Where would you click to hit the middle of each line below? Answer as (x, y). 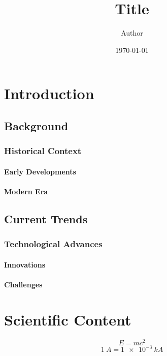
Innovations (25, 264)
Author (132, 33)
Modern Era (26, 191)
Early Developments (40, 171)
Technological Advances (53, 244)
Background (36, 125)
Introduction (49, 93)
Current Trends (46, 218)
